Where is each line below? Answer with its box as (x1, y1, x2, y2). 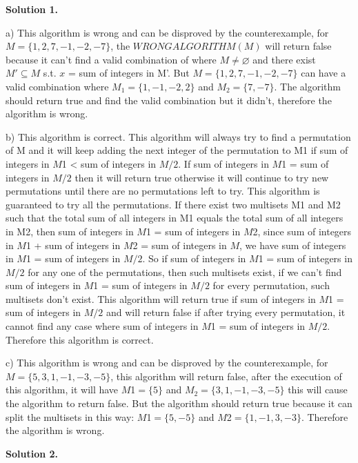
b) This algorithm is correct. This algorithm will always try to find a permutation (6, 129, 351, 144)
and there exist (252, 52, 316, 66)
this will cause (288, 382, 348, 397)
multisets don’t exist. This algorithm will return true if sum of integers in (6, 291, 316, 306)
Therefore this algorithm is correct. (6, 332, 154, 346)
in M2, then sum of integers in (6, 224, 134, 238)
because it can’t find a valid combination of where (6, 52, 217, 66)
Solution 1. (6, 2, 59, 16)
